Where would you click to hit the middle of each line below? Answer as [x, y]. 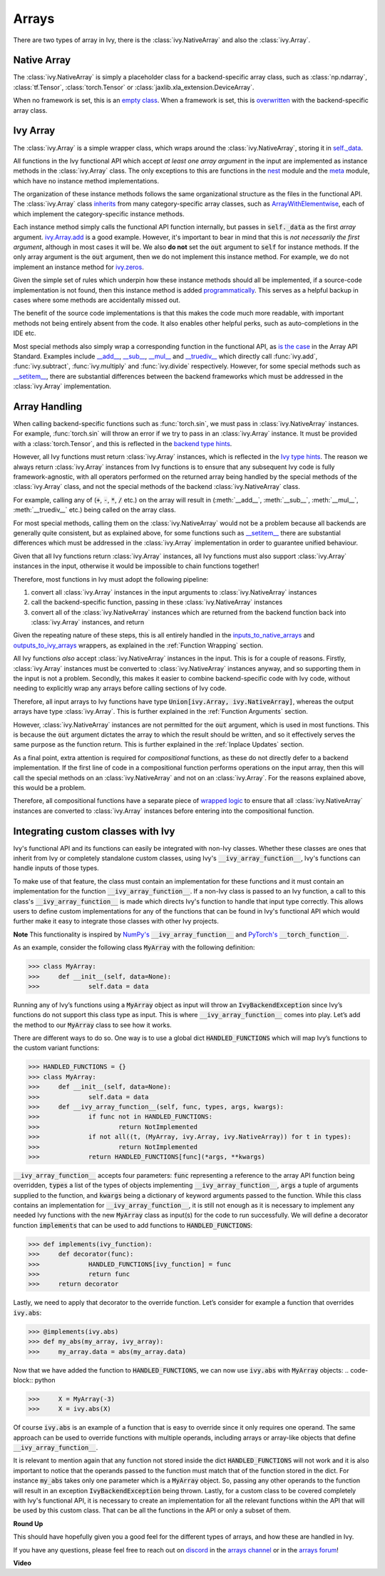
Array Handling [48, 406]
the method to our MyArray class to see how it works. [93, 1025]
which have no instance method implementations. [86, 181]
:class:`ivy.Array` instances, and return [88, 622]
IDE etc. [25, 333]
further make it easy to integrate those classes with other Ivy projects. [116, 921]
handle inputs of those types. [56, 868]
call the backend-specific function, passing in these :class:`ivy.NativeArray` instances [157, 602]
